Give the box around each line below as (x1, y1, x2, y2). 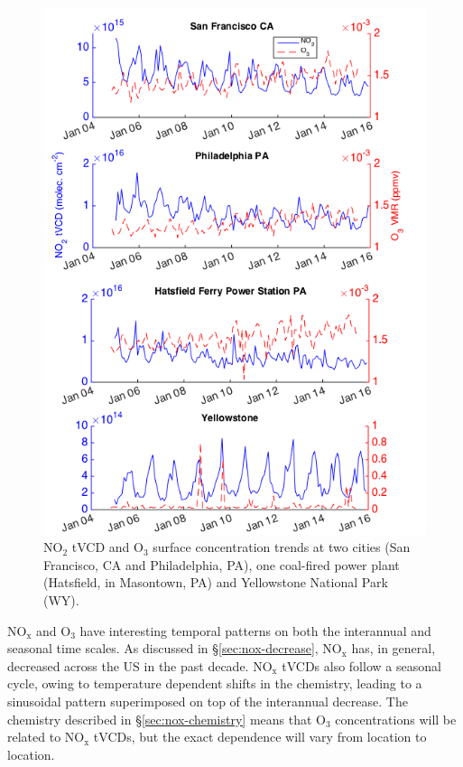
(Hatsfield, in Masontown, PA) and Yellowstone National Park (43, 573, 388, 592)
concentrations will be (335, 709, 457, 728)
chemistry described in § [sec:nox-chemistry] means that (7, 709, 312, 728)
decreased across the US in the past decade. (7, 656, 249, 675)
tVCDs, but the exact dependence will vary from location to (93, 727, 427, 746)
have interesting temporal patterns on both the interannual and (79, 621, 431, 640)
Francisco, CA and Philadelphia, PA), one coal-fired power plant (43, 555, 400, 574)
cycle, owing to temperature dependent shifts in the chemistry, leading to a (7, 674, 422, 693)
